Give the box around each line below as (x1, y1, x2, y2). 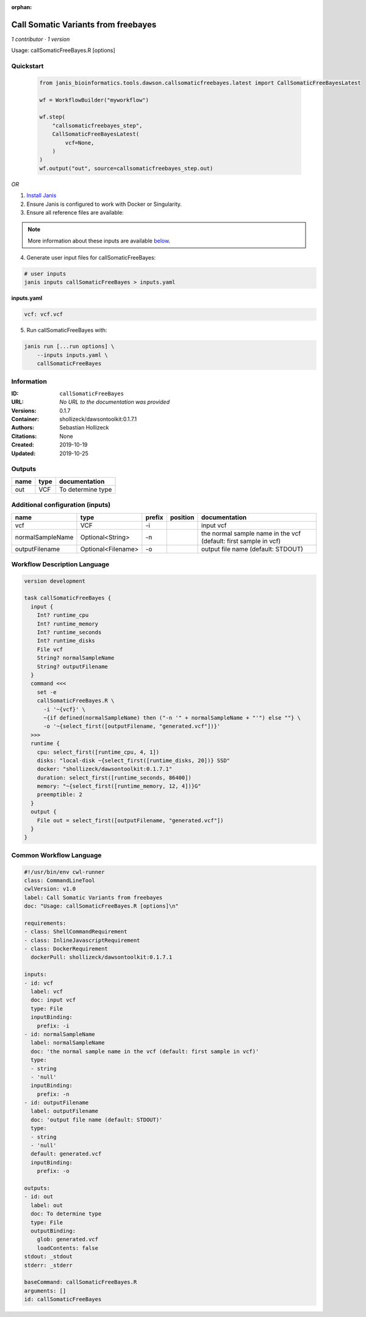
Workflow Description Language (11, 560, 110, 568)
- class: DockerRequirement (24, 946, 108, 952)
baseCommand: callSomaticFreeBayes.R (24, 1279, 137, 1286)
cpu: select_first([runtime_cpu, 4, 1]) (37, 748, 160, 756)
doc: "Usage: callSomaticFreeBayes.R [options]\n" (24, 903, 179, 910)
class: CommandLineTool (24, 877, 96, 884)
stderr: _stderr (24, 1261, 73, 1269)
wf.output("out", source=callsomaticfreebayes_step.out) (39, 165, 213, 172)
